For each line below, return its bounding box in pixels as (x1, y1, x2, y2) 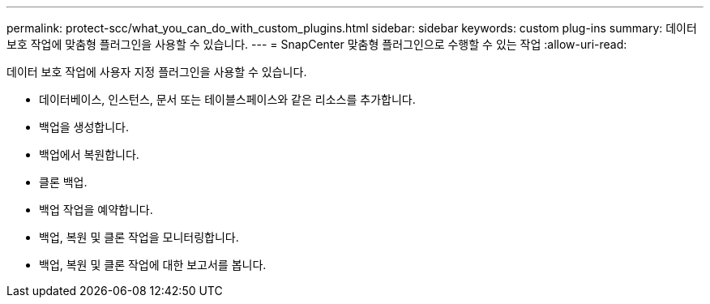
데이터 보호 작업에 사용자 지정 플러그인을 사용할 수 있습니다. (6, 65, 307, 79)
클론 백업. (39, 175, 88, 189)
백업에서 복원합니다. (39, 148, 139, 161)
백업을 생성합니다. (39, 120, 130, 134)
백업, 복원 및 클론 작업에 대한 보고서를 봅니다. (39, 258, 267, 272)
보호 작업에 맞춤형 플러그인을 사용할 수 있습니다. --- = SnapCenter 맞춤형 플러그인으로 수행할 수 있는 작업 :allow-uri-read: (6, 37, 627, 51)
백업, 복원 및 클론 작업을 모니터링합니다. (39, 230, 239, 244)
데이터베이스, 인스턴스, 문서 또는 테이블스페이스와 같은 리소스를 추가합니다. (39, 92, 416, 106)
